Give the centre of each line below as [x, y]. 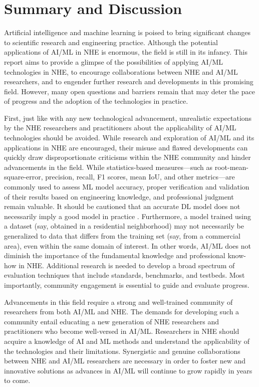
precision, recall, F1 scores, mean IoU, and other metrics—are [140, 177]
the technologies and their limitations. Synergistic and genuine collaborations [122, 351]
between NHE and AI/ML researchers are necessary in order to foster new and [125, 361]
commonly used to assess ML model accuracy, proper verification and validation [127, 187]
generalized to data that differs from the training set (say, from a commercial [122, 236]
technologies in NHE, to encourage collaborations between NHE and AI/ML [121, 71]
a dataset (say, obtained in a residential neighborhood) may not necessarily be [124, 226]
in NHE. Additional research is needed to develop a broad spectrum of [127, 265]
